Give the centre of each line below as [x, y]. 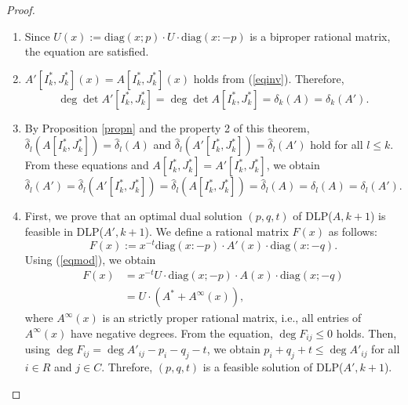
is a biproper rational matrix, [320, 36]
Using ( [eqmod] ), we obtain [90, 259]
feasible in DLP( [64, 231]
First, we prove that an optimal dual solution [133, 216]
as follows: [353, 231]
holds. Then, [366, 333]
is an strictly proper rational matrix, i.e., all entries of [232, 318]
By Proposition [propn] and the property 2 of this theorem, [167, 127]
